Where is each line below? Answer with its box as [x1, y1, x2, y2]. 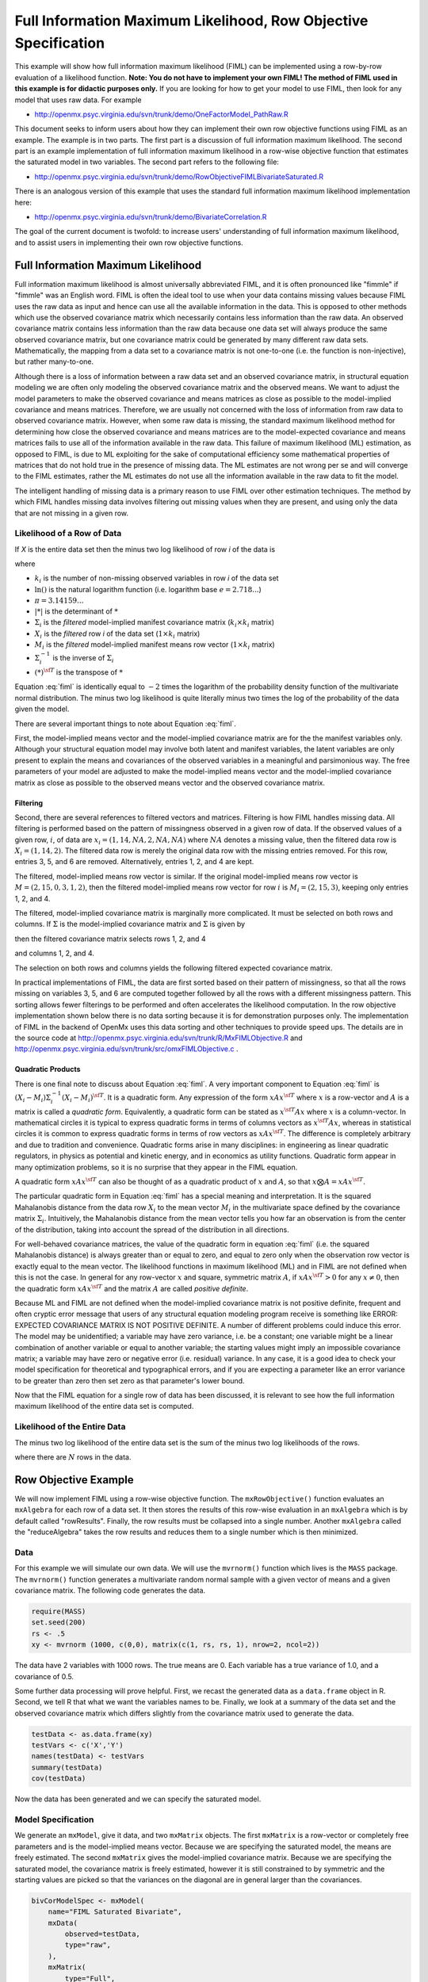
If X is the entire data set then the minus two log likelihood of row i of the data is [14, 544, 276, 554]
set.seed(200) [31, 1618, 86, 1627]
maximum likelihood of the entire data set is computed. [14, 1402, 194, 1411]
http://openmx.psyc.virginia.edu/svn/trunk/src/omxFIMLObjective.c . [14, 1044, 239, 1054]
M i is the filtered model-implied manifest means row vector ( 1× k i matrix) [34, 640, 275, 651]
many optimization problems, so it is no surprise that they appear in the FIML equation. [14, 1162, 298, 1172]
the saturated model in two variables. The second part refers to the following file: [14, 157, 279, 166]
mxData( [48, 1919, 78, 1927]
